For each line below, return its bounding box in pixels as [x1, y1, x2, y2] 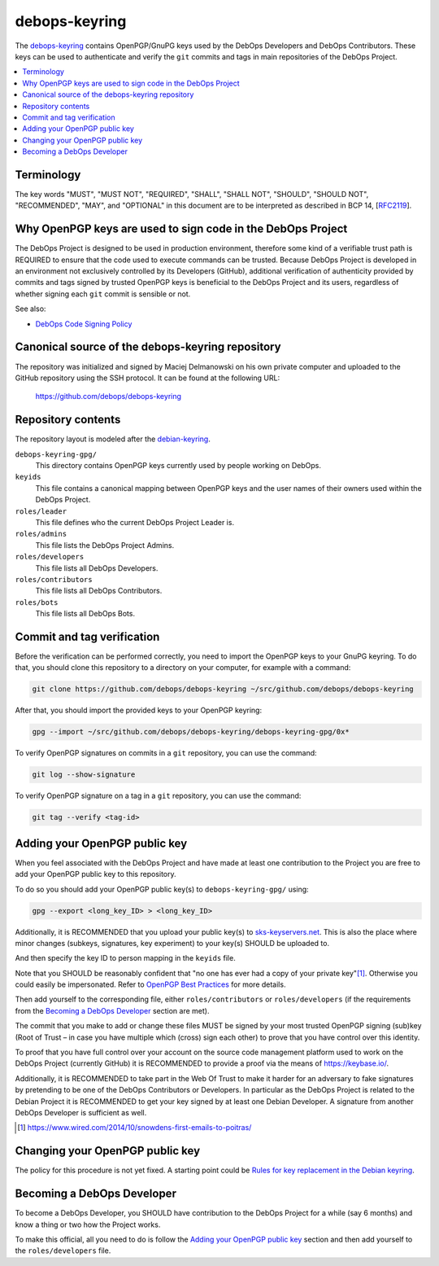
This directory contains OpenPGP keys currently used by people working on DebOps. [35, 460, 321, 470]
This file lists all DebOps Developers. [35, 563, 159, 573]
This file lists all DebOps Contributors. [35, 586, 163, 596]
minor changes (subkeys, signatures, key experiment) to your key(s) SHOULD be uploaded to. [15, 938, 329, 948]
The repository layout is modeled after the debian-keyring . [15, 434, 211, 444]
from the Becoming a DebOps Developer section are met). [15, 1005, 210, 1015]
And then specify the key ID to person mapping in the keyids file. [15, 953, 236, 963]
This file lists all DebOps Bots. [35, 609, 136, 619]
